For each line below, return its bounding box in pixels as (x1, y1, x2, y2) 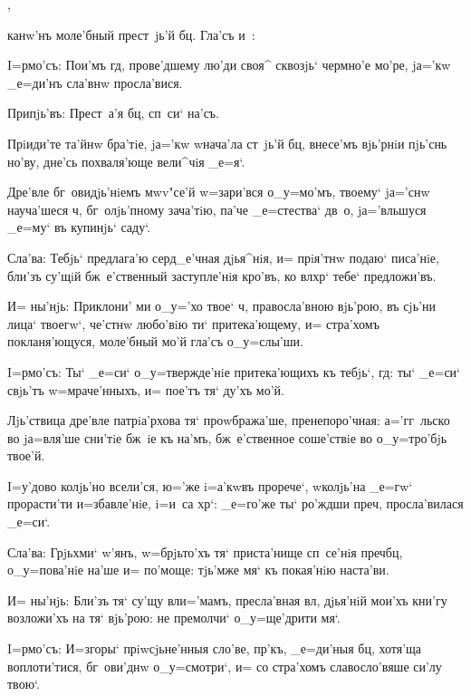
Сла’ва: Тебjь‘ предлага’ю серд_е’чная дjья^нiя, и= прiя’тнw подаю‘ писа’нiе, (7, 247, 439, 266)
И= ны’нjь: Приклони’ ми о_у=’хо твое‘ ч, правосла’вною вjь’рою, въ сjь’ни (7, 296, 436, 315)
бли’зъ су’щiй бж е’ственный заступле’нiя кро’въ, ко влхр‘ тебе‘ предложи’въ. (7, 266, 437, 285)
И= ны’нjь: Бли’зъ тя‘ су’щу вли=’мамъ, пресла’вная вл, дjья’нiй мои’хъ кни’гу (7, 590, 447, 609)
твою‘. (7, 674, 40, 693)
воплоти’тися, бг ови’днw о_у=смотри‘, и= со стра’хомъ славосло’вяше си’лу (7, 656, 442, 675)
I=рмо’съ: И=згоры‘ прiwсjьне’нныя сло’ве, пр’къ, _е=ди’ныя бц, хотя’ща (7, 639, 422, 658)
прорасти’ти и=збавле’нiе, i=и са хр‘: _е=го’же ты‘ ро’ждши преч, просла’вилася (7, 494, 464, 513)
